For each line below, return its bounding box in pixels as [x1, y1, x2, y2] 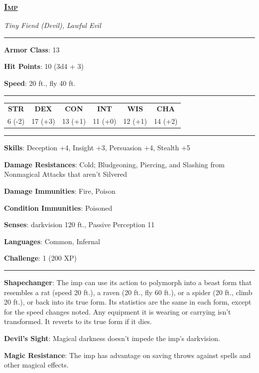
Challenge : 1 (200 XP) [4, 253, 77, 263]
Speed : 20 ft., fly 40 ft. [4, 78, 76, 88]
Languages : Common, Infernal [4, 236, 100, 246]
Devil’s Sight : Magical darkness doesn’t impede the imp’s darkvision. [4, 333, 220, 343]
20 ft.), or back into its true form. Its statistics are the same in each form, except [4, 297, 252, 307]
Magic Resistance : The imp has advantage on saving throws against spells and [4, 350, 251, 360]
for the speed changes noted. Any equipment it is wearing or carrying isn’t [4, 306, 231, 317]
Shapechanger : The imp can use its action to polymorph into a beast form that [4, 277, 252, 288]
